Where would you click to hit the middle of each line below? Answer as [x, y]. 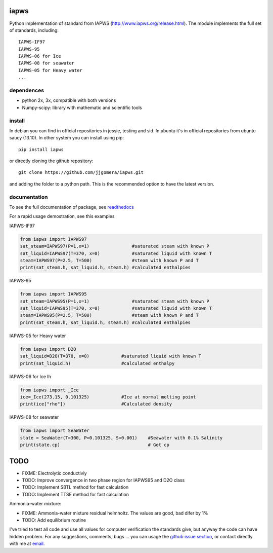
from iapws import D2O [48, 349]
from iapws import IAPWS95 [53, 294]
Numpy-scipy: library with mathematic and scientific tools [82, 107]
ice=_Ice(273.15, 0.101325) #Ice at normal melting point [108, 397]
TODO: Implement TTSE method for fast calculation [75, 494]
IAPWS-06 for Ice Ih [30, 376]
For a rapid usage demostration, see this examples [62, 216]
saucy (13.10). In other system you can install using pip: [66, 138]
